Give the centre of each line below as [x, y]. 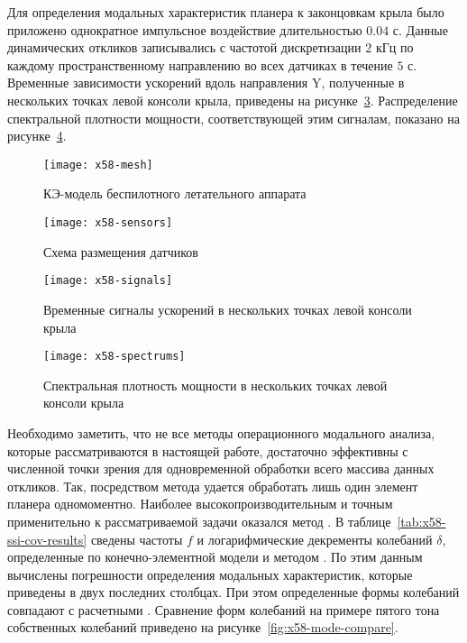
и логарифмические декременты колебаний [315, 539]
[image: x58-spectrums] [114, 357]
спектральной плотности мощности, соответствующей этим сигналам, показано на [233, 118]
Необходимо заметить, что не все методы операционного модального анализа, [221, 432]
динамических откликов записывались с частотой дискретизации [184, 47]
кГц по [394, 47]
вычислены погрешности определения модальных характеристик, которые [210, 574]
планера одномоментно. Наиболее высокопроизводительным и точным [200, 504]
